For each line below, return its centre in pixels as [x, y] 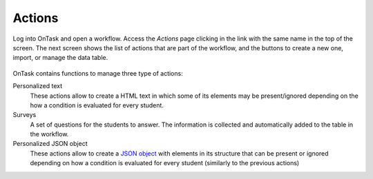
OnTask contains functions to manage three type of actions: [98, 73]
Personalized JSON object [50, 144]
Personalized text [37, 86]
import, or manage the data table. [60, 58]
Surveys [25, 115]
